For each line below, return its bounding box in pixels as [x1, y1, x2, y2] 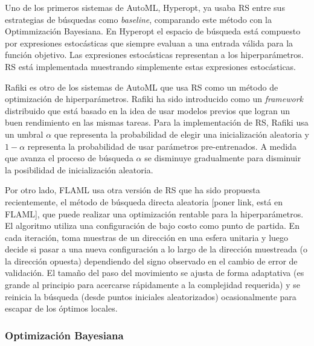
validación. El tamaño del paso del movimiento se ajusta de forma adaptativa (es [5, 266, 304, 279]
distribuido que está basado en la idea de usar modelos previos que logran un [5, 104, 290, 117]
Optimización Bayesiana [5, 327, 124, 342]
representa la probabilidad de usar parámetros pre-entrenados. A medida [27, 139, 296, 152]
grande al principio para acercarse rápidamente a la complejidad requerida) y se [5, 278, 300, 291]
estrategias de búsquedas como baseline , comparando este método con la [5, 13, 272, 25]
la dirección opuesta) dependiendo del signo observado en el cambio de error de [5, 254, 298, 267]
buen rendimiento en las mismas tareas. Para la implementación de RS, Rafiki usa [5, 116, 309, 129]
